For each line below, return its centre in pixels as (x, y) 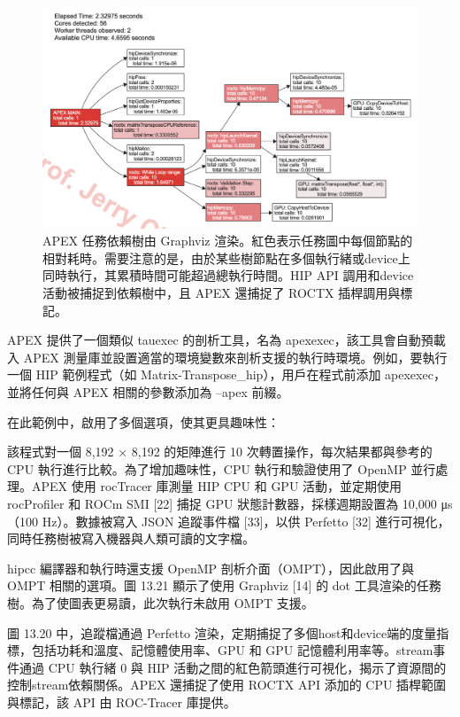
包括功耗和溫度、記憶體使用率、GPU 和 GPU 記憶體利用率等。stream (232, 650)
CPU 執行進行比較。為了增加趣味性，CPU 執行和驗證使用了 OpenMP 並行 (222, 468)
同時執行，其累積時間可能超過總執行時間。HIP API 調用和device (228, 275)
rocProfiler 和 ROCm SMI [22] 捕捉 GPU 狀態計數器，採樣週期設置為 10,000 (222, 503)
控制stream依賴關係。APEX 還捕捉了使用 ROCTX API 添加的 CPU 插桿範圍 (227, 685)
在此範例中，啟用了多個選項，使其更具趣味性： (143, 421)
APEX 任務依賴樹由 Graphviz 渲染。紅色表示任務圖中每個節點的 (228, 241)
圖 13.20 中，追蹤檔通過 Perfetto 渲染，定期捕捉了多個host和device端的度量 (222, 632)
